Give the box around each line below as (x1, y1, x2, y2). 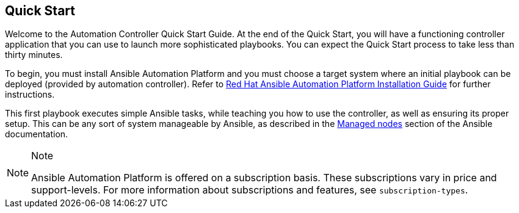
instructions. (5, 89, 55, 100)
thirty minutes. (5, 49, 63, 60)
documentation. (5, 129, 68, 140)
